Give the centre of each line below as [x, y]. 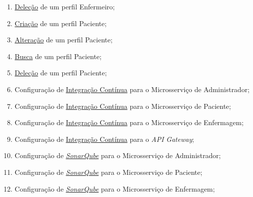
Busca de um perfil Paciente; [58, 56]
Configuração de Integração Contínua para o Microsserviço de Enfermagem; [129, 122]
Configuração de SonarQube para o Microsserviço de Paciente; [108, 172]
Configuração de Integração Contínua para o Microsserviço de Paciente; [123, 106]
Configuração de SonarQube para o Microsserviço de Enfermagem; [115, 188]
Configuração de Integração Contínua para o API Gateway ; [104, 139]
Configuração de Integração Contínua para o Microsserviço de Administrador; [132, 89]
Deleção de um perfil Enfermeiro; [65, 6]
